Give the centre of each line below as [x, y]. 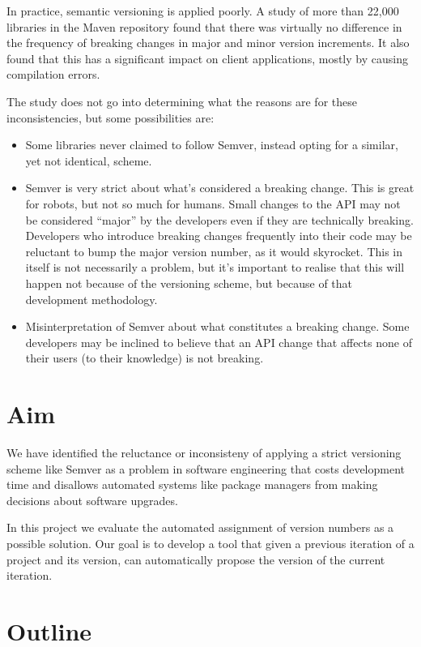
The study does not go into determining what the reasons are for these [182, 101]
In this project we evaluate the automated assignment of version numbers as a [200, 527]
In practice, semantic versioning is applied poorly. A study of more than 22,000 [203, 11]
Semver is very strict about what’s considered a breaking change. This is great [220, 188]
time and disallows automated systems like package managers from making [192, 484]
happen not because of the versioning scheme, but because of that [189, 283]
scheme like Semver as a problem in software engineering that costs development [206, 468]
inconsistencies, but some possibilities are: [111, 117]
